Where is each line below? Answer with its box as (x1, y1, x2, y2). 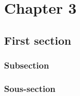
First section (4, 32, 71, 48)
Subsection (4, 59, 49, 72)
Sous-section (4, 82, 56, 94)
